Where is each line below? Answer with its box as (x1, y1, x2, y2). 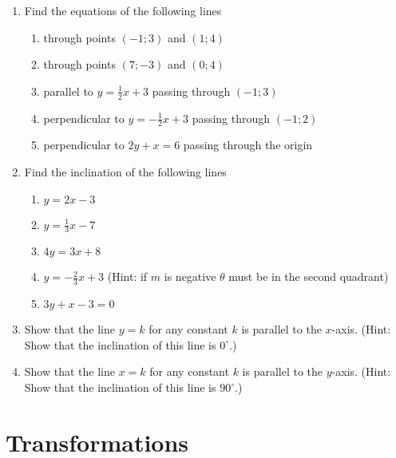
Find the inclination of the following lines (24, 164, 227, 180)
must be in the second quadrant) (228, 268, 389, 285)
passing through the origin (183, 136, 313, 153)
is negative (164, 268, 216, 285)
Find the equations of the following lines (24, 2, 222, 18)
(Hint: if (107, 268, 148, 285)
